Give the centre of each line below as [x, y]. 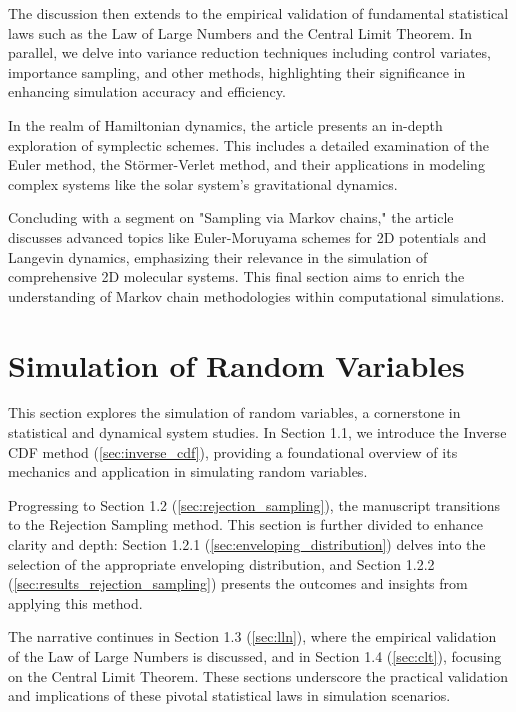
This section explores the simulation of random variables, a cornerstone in [234, 412]
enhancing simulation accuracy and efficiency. [147, 91]
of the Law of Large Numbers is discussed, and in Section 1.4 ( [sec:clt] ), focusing [255, 655]
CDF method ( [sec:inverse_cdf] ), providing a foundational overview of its [233, 451]
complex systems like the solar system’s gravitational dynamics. [203, 183]
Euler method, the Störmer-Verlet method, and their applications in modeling [246, 164]
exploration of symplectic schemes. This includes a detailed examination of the [249, 144]
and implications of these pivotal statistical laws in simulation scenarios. [229, 695]
